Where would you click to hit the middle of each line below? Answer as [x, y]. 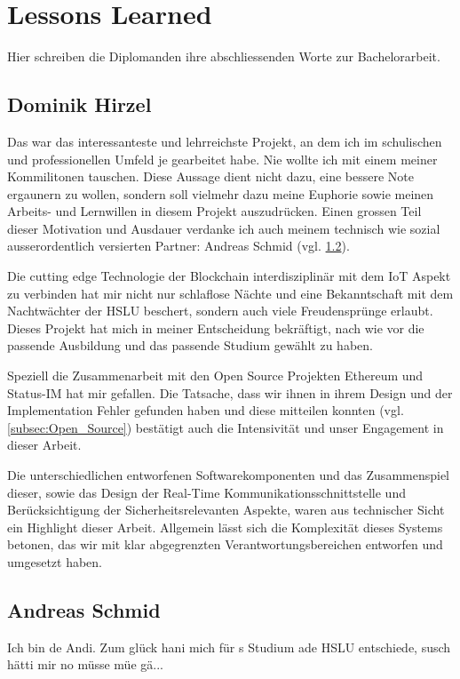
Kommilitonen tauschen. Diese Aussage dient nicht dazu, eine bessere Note [210, 176]
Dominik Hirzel [79, 104]
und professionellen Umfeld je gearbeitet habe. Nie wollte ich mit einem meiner [222, 159]
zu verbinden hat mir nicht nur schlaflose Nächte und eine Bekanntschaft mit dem [230, 293]
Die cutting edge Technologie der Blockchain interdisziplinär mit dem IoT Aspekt [229, 276]
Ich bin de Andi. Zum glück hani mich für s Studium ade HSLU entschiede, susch [229, 647]
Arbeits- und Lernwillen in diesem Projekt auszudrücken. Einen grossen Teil [214, 211]
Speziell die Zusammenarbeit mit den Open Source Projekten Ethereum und [215, 375]
